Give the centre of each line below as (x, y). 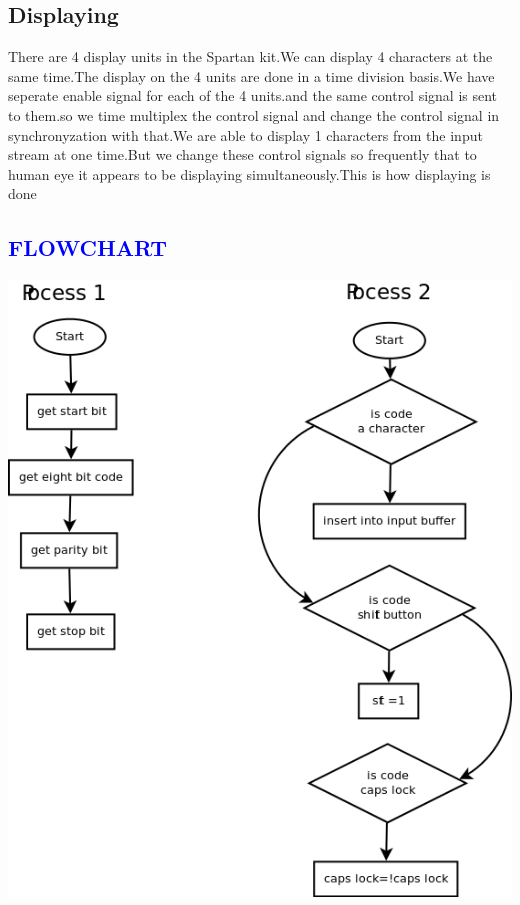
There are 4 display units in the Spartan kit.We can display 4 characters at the (250, 56)
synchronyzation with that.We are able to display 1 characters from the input (245, 134)
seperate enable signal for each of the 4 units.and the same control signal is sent (253, 95)
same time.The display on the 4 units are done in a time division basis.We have (251, 75)
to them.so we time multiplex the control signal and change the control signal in (254, 114)
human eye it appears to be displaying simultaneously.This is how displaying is (249, 173)
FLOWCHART (88, 247)
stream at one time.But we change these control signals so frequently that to (242, 154)
